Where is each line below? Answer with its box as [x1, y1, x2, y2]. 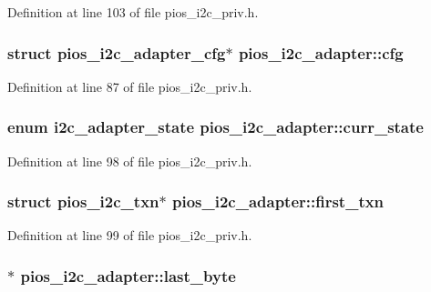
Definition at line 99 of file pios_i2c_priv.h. [7, 226, 252, 245]
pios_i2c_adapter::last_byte [20, 264, 236, 287]
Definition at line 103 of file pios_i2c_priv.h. [7, 3, 259, 21]
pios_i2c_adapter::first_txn [171, 190, 385, 213]
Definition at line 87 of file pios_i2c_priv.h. [7, 76, 252, 96]
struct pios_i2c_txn [7, 190, 159, 213]
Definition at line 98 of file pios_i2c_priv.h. [7, 151, 252, 170]
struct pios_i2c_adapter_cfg [7, 41, 226, 64]
